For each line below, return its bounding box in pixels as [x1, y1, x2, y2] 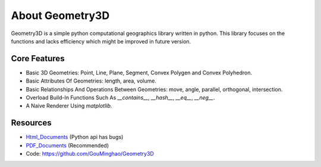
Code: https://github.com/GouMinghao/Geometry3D [26, 150, 154, 157]
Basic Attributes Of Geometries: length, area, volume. [26, 77, 157, 84]
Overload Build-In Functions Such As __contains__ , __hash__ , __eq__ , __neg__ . [26, 94, 215, 101]
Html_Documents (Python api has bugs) [26, 134, 124, 141]
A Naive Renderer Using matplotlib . [26, 102, 112, 109]
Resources [11, 118, 52, 128]
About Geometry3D [11, 9, 110, 22]
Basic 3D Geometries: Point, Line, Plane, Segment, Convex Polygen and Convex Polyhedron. [26, 69, 253, 76]
